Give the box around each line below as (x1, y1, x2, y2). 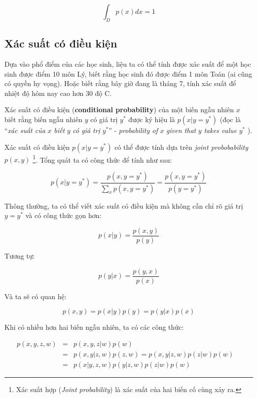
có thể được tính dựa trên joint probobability (114, 141, 248, 152)
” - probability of (109, 125, 158, 135)
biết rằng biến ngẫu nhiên (4, 114, 82, 124)
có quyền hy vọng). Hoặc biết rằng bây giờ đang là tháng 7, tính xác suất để (4, 78, 236, 88)
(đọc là (220, 114, 241, 124)
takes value (204, 125, 237, 135)
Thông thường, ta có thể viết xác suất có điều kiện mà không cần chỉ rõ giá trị (4, 200, 243, 211)
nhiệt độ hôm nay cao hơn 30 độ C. (4, 88, 111, 98)
